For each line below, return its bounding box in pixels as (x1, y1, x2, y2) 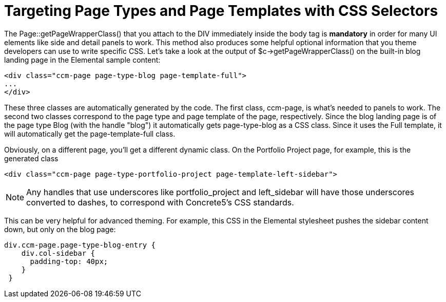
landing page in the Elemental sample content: (4, 55, 161, 64)
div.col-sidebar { (21, 249, 95, 257)
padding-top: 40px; (30, 257, 108, 266)
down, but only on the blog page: (4, 224, 116, 234)
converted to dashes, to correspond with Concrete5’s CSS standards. (26, 197, 294, 207)
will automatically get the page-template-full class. (4, 129, 176, 138)
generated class (4, 154, 59, 163)
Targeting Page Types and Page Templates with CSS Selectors (4, 2, 438, 20)
